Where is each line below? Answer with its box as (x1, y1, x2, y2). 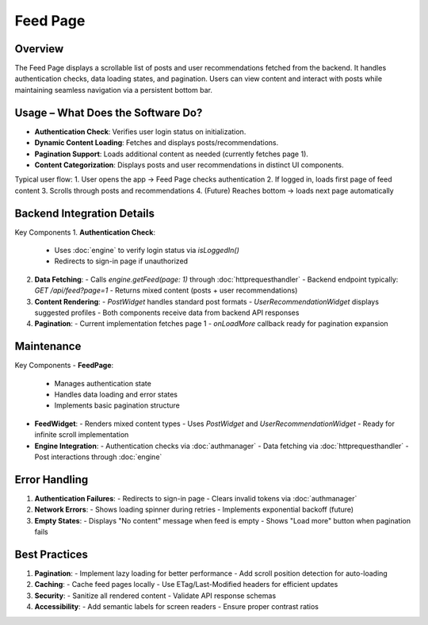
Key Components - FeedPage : (14, 361, 114, 370)
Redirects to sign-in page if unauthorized (54, 256, 189, 266)
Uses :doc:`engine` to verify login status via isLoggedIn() (54, 246, 239, 255)
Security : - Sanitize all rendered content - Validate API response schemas (34, 591, 277, 600)
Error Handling (14, 473, 89, 486)
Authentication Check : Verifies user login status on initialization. (34, 127, 246, 136)
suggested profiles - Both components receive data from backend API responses (34, 308, 300, 317)
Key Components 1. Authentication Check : (14, 227, 156, 237)
